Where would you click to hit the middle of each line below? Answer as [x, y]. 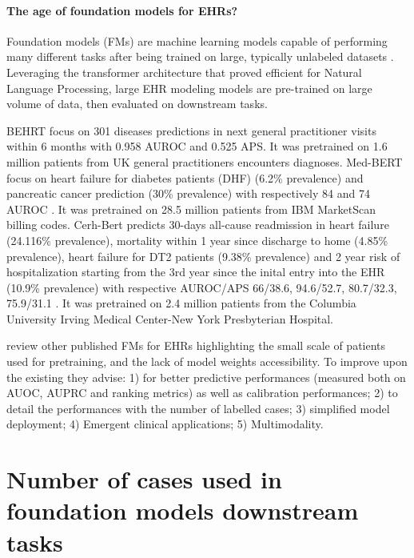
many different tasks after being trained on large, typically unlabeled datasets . [200, 56]
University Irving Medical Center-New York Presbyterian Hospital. [170, 318]
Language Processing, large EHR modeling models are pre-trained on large [189, 88]
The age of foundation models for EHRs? [122, 10]
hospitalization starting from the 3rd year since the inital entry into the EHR [196, 272]
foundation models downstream [183, 510]
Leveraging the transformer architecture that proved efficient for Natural [184, 72]
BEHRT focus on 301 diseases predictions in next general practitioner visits [191, 130]
